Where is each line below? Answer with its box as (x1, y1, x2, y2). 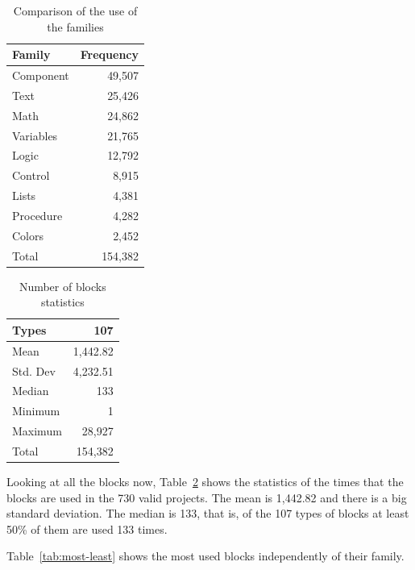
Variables (12, 127, 58, 144)
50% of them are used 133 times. (6, 520, 168, 537)
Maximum (12, 422, 62, 439)
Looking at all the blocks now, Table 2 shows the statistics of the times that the (6, 473, 404, 490)
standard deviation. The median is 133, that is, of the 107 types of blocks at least (6, 505, 409, 522)
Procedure (12, 206, 63, 223)
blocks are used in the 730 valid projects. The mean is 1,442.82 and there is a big (6, 489, 407, 506)
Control (12, 167, 50, 184)
